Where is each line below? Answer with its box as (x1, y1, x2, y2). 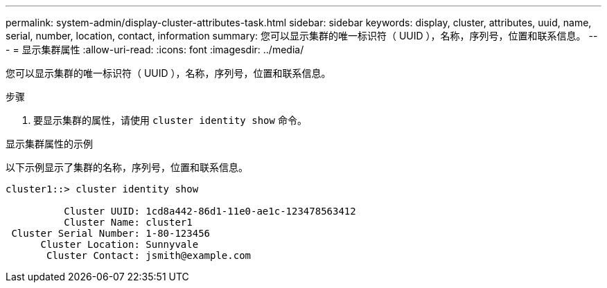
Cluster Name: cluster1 (64, 217, 193, 228)
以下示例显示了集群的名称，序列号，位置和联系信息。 (6, 161, 248, 173)
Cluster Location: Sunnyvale (40, 239, 199, 250)
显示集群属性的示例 (6, 138, 93, 150)
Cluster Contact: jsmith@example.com (46, 250, 252, 261)
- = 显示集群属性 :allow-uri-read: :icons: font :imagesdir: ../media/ (6, 44, 304, 55)
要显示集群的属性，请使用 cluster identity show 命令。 (33, 114, 307, 126)
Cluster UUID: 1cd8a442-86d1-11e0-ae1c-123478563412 (64, 206, 356, 217)
